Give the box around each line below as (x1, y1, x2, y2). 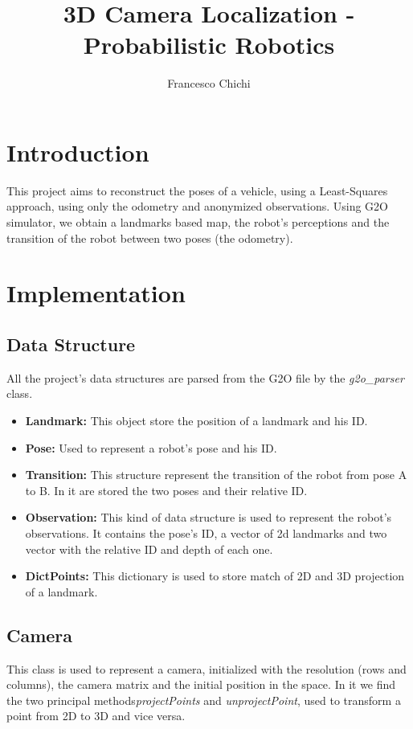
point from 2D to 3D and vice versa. (6, 707, 186, 724)
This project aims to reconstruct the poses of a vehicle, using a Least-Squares (6, 182, 388, 199)
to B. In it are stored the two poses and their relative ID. (25, 481, 308, 498)
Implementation (6, 276, 186, 309)
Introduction (6, 135, 149, 168)
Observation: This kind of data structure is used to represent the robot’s (25, 509, 392, 526)
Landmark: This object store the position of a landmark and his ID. (25, 412, 368, 428)
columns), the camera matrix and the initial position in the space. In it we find (6, 676, 396, 693)
